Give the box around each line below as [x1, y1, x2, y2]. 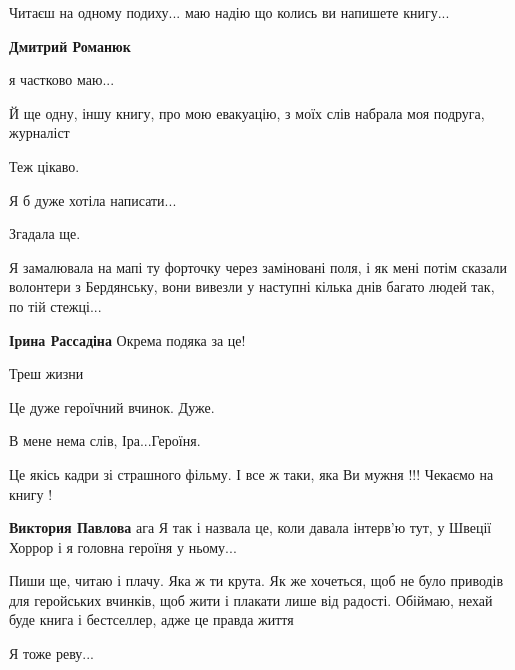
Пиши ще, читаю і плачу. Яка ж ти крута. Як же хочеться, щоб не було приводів [9, 570, 504, 591]
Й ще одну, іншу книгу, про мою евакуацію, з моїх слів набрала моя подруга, [9, 102, 485, 123]
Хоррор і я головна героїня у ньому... [9, 536, 237, 557]
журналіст [9, 122, 70, 143]
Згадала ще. [9, 223, 81, 244]
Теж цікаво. [9, 155, 80, 176]
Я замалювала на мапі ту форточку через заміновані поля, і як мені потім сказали [9, 256, 508, 277]
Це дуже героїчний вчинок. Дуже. [9, 396, 215, 417]
